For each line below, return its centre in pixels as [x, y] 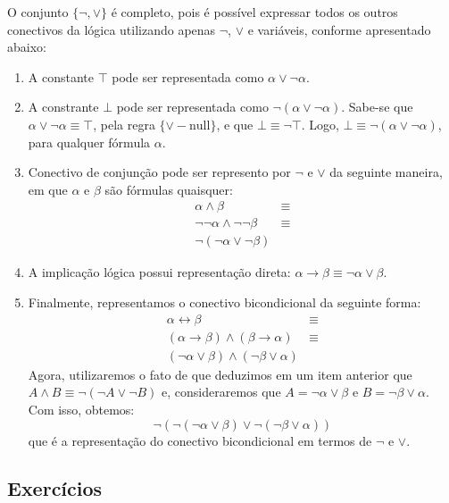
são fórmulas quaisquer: [169, 189]
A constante [61, 76]
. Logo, [320, 124]
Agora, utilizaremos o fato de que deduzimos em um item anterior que [220, 374]
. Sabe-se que [377, 107]
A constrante [63, 107]
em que [48, 189]
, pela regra [124, 124]
